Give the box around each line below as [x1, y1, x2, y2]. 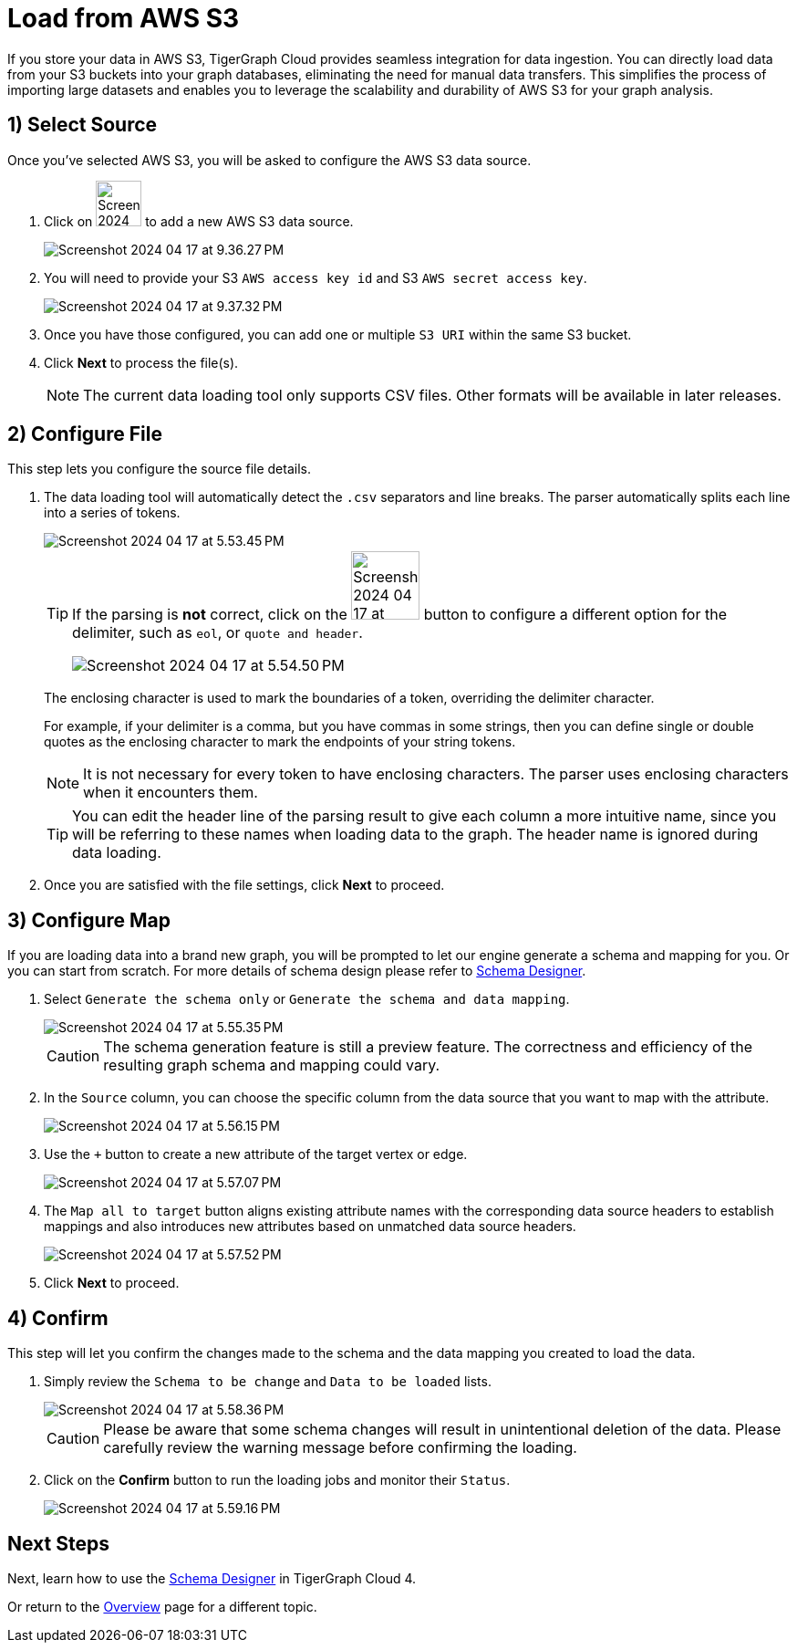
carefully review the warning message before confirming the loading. [103, 1438, 577, 1457]
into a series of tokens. [44, 505, 181, 521]
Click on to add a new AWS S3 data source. [44, 213, 354, 229]
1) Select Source [7, 113, 158, 137]
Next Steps [7, 1531, 109, 1555]
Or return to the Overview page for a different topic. [7, 1598, 317, 1614]
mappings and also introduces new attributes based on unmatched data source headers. [44, 1218, 576, 1235]
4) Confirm [7, 1306, 109, 1330]
